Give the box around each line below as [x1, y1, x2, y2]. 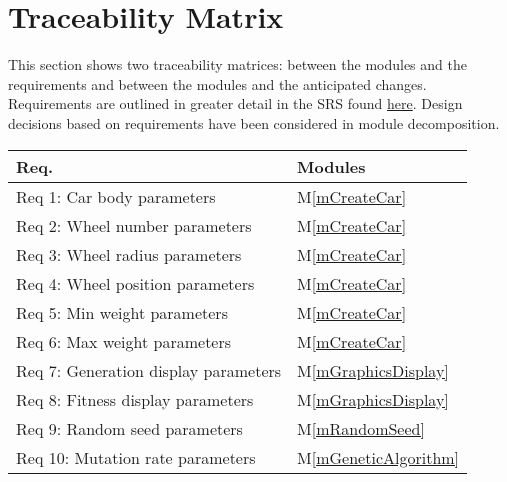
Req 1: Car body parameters [16, 184, 216, 208]
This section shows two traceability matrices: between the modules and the [8, 54, 467, 75]
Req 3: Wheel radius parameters [16, 242, 242, 266]
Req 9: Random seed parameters [16, 416, 243, 440]
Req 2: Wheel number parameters [16, 213, 252, 237]
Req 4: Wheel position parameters [16, 271, 255, 295]
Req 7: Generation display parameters [16, 358, 282, 382]
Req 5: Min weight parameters [16, 300, 228, 324]
